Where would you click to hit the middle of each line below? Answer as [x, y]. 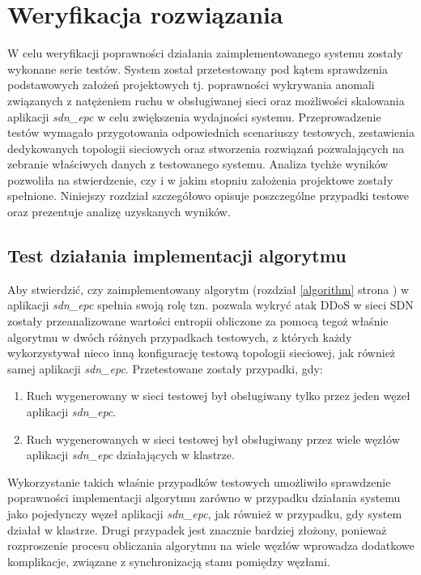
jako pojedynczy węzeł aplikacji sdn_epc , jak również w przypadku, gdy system [205, 513]
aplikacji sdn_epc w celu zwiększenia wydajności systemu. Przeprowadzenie [194, 116]
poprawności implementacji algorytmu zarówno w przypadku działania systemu [204, 498]
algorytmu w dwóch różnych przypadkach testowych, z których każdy [180, 336]
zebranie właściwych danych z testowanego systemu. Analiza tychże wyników [198, 164]
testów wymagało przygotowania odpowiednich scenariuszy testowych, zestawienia [211, 132]
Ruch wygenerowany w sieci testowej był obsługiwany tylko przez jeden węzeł [218, 396]
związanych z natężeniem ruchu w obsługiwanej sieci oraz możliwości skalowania [206, 100]
